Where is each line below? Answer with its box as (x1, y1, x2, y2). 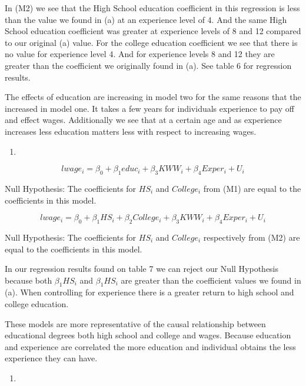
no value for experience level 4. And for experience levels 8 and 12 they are (5, 48, 275, 60)
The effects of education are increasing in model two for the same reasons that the (5, 91, 301, 103)
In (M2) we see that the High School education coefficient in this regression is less (5, 2, 300, 14)
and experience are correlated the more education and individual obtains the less (5, 340, 296, 352)
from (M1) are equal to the (203, 182, 301, 194)
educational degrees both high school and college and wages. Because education (5, 329, 291, 341)
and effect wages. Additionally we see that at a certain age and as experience (5, 114, 282, 126)
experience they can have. (5, 352, 98, 364)
